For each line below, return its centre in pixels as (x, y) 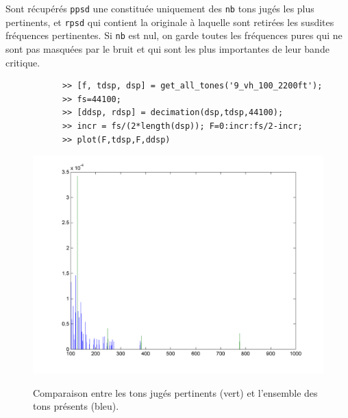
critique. (23, 62)
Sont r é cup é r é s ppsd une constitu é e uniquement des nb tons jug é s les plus (160, 8)
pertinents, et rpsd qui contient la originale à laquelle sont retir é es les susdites (170, 22)
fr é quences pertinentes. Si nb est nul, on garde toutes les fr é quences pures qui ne (174, 35)
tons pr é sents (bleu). (76, 406)
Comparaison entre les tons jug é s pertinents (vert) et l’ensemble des (175, 392)
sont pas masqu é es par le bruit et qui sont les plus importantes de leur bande (167, 48)
